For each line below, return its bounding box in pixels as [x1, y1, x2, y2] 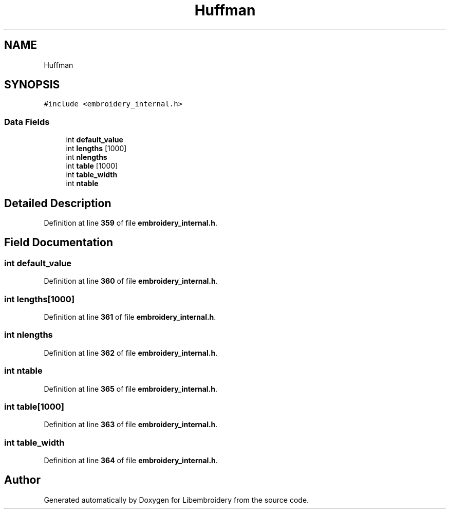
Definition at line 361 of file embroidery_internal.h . [44, 313, 216, 321]
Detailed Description [4, 196, 111, 210]
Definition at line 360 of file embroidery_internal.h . [44, 277, 218, 286]
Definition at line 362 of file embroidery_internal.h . [44, 348, 218, 357]
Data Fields [4, 116, 50, 127]
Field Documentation [4, 236, 113, 249]
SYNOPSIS [4, 78, 60, 91]
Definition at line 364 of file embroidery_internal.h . [44, 456, 218, 465]
